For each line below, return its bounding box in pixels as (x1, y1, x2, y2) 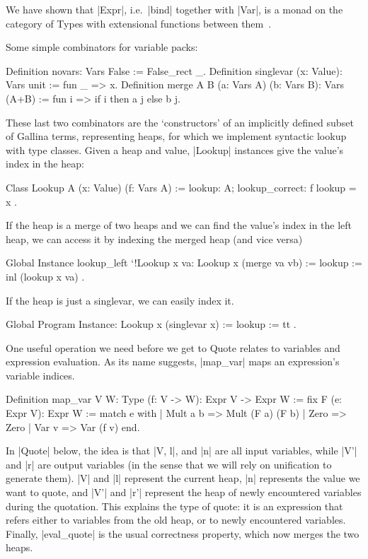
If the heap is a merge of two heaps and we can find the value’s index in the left (6, 218, 352, 233)
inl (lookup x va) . (6, 269, 85, 283)
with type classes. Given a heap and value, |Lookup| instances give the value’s (6, 142, 344, 157)
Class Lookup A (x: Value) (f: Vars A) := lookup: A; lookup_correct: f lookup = (6, 180, 357, 194)
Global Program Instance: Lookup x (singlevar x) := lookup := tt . (6, 317, 297, 331)
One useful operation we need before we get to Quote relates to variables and (6, 340, 340, 355)
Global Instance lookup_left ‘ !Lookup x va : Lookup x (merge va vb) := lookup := (6, 255, 362, 270)
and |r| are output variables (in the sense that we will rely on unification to (6, 457, 332, 471)
